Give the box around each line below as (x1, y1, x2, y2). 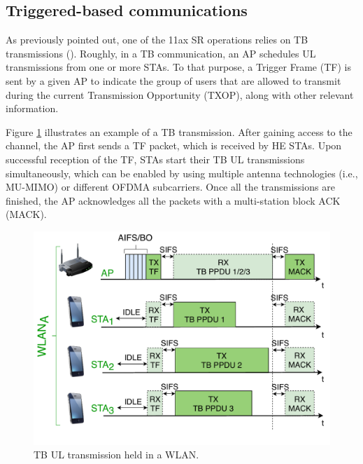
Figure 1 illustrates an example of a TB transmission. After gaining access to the (6, 124, 353, 139)
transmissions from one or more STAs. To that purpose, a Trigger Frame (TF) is (6, 60, 351, 74)
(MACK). (6, 207, 47, 221)
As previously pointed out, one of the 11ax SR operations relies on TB (6, 32, 308, 47)
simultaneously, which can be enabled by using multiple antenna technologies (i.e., (6, 165, 358, 180)
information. (6, 101, 59, 116)
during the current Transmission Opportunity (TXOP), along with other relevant (6, 87, 354, 102)
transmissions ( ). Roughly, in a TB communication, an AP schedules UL (6, 46, 316, 60)
